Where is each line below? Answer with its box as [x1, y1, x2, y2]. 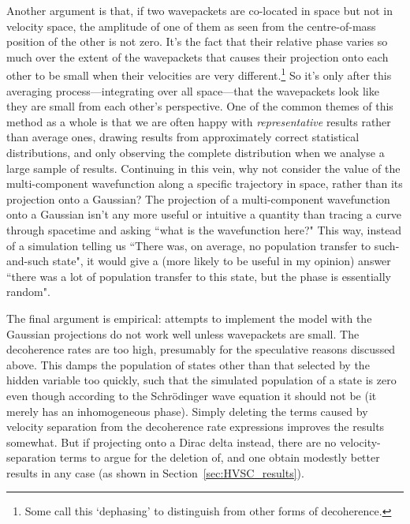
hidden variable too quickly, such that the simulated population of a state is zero [6, 372, 397, 388]
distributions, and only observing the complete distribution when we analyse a [6, 144, 385, 160]
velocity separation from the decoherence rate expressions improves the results [6, 418, 385, 435]
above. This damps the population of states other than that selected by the [6, 356, 370, 372]
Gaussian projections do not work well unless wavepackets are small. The [6, 325, 360, 342]
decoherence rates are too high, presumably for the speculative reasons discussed [6, 341, 396, 357]
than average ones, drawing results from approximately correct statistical [6, 129, 360, 145]
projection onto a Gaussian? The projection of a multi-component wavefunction [6, 190, 390, 207]
